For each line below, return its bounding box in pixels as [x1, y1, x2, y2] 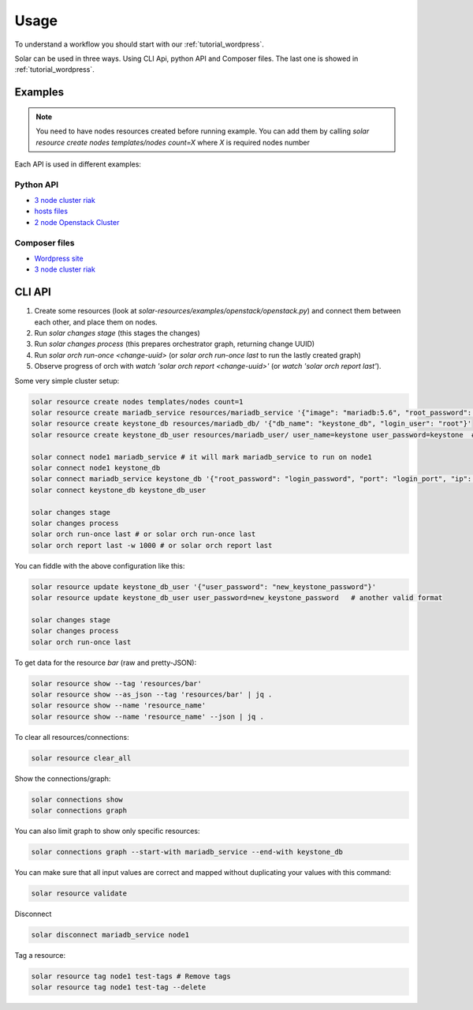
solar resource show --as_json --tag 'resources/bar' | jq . [31, 689, 273, 699]
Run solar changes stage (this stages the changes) [34, 329, 200, 338]
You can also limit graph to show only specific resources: [14, 826, 200, 836]
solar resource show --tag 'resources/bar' [31, 679, 203, 688]
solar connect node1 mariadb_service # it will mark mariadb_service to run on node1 [31, 452, 372, 461]
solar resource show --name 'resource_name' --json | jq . [31, 712, 264, 721]
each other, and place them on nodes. [34, 317, 158, 327]
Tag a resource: [14, 950, 66, 959]
